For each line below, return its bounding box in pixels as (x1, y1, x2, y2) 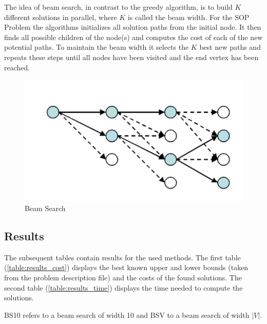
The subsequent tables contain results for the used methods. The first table (4, 252, 241, 262)
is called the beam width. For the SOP (127, 11, 250, 22)
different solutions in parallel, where (4, 11, 117, 22)
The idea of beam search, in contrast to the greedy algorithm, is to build (4, 2, 233, 12)
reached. (4, 62, 30, 72)
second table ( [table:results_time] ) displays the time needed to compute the (4, 282, 243, 293)
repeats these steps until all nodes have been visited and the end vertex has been (4, 51, 259, 62)
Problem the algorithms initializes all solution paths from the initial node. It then (4, 22, 261, 32)
